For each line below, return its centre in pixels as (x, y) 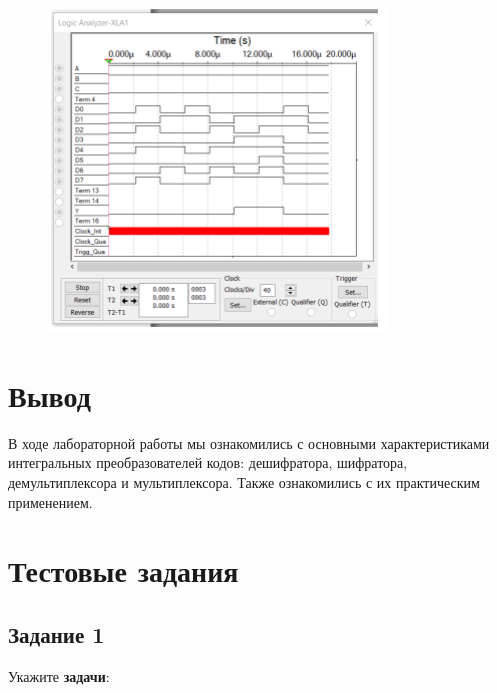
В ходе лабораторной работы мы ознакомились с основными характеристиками (249, 442)
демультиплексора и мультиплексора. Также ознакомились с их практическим (244, 482)
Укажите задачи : (59, 675)
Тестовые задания (123, 570)
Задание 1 (56, 633)
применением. (50, 501)
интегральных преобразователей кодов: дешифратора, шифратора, (208, 462)
